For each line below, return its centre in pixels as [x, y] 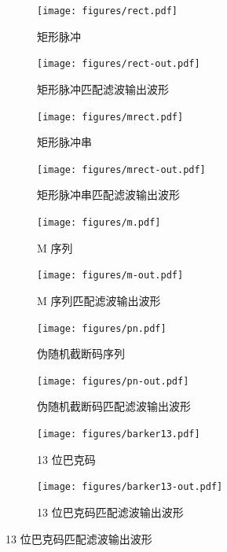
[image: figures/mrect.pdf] [110, 117]
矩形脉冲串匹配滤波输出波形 [108, 195]
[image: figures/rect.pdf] [107, 11]
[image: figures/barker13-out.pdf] [130, 487]
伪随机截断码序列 [81, 353]
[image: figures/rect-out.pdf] [119, 64]
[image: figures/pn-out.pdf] [113, 381]
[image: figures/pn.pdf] [102, 328]
